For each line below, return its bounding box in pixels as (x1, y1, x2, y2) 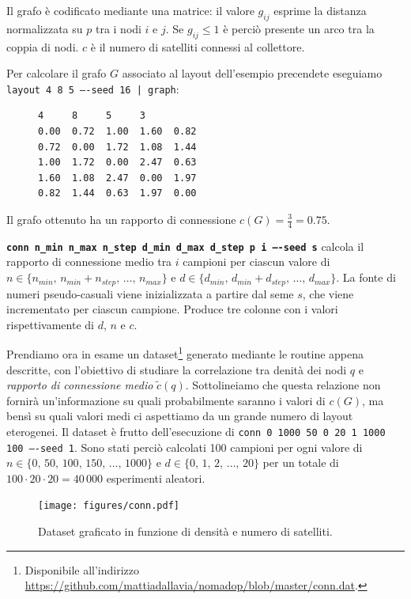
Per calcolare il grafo (6, 65, 107, 82)
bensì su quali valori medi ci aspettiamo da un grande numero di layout (6, 408, 353, 424)
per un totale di (262, 454, 339, 471)
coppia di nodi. (6, 38, 79, 55)
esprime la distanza (273, 2, 367, 18)
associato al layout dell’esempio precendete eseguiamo (122, 65, 383, 82)
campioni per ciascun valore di (183, 253, 330, 270)
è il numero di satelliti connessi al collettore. (90, 38, 305, 55)
